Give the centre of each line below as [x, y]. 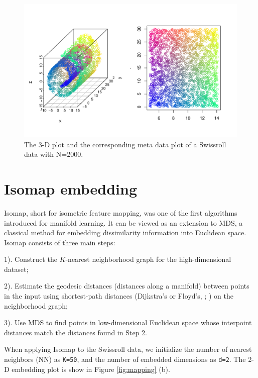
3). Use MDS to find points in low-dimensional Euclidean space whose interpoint [128, 322]
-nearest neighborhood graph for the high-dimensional [148, 259]
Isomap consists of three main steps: [60, 242]
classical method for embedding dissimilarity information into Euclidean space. [125, 232]
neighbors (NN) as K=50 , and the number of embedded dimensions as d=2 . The [125, 359]
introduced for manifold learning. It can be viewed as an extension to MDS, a [123, 222]
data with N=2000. [54, 154]
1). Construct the [31, 259]
